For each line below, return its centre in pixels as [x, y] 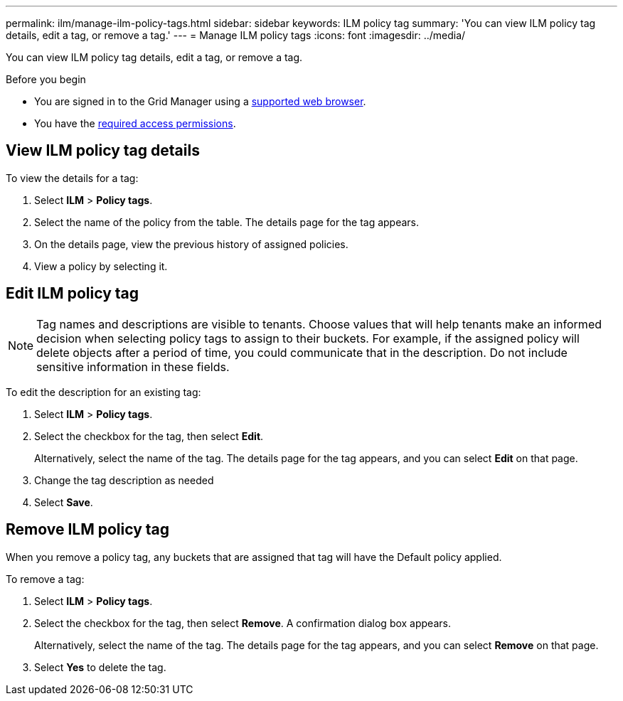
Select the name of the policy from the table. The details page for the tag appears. [227, 222]
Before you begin [46, 79]
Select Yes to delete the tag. [100, 667]
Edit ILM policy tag [73, 294]
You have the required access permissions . [135, 123]
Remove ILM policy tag [88, 530]
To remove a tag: [45, 579]
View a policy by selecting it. [101, 266]
